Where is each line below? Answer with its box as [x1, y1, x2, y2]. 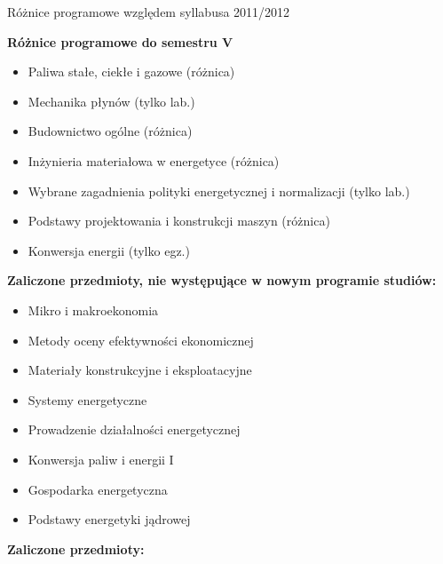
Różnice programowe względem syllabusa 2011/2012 [7, 3, 290, 20]
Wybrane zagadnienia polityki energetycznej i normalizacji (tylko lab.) [28, 181, 410, 200]
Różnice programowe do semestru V [7, 32, 233, 51]
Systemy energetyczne [28, 390, 147, 409]
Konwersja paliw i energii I [28, 449, 174, 468]
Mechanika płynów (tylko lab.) [28, 91, 195, 110]
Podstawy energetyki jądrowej [28, 510, 191, 528]
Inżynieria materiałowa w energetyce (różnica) [28, 151, 280, 170]
